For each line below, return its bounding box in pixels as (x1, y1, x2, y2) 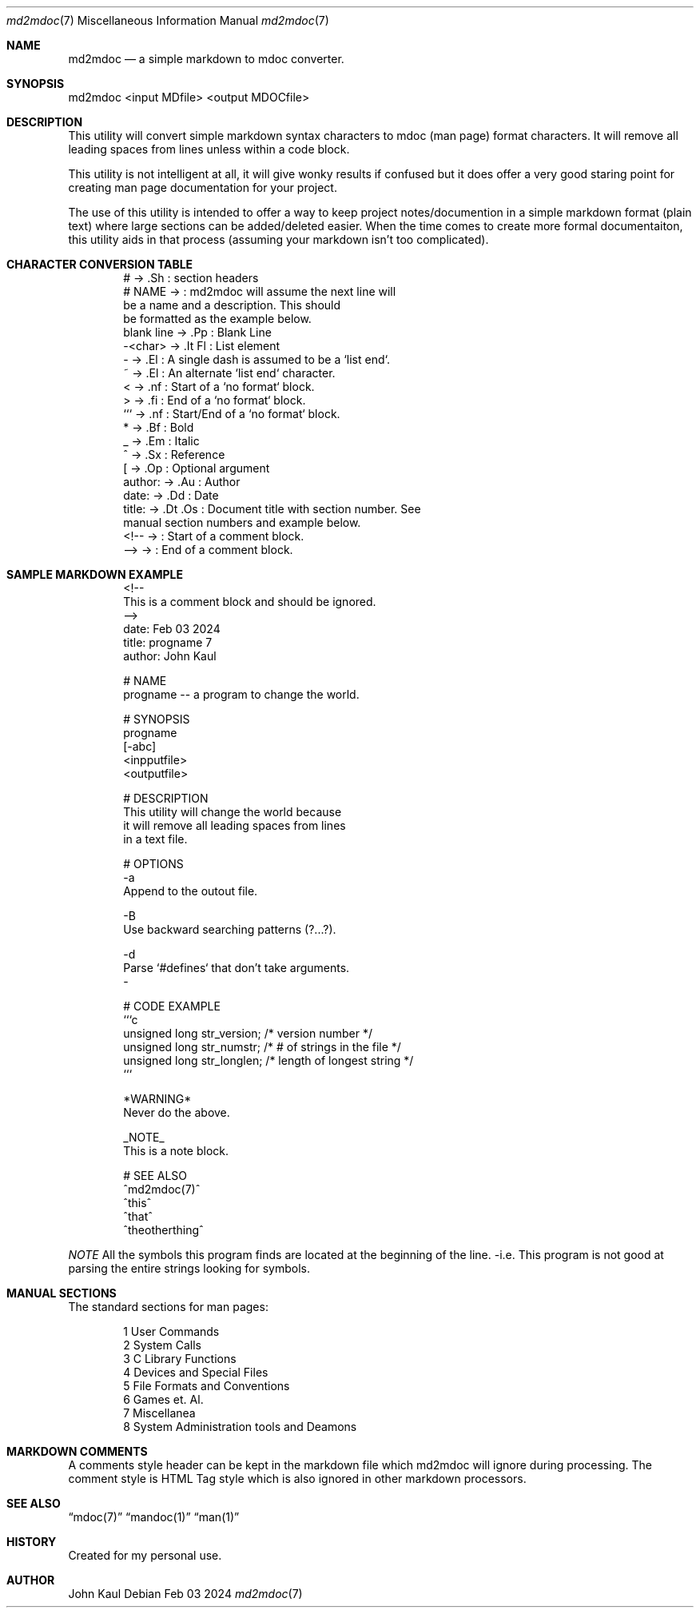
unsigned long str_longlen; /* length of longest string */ (123, 1054, 414, 1067)
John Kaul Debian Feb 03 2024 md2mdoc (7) (68, 1587, 303, 1600)
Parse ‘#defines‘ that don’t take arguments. (123, 961, 350, 974)
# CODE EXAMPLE (123, 999, 221, 1013)
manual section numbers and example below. (123, 516, 361, 529)
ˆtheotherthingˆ (123, 1223, 204, 1237)
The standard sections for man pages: (68, 1300, 268, 1313)
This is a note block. (123, 1144, 229, 1158)
